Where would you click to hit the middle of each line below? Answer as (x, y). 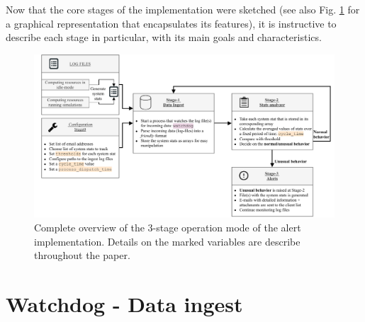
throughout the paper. (82, 255)
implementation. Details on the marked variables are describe (167, 241)
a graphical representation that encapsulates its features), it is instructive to (171, 23)
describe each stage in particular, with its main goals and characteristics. (164, 37)
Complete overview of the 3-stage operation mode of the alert (168, 227)
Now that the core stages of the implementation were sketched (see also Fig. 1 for (183, 9)
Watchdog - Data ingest (124, 303)
